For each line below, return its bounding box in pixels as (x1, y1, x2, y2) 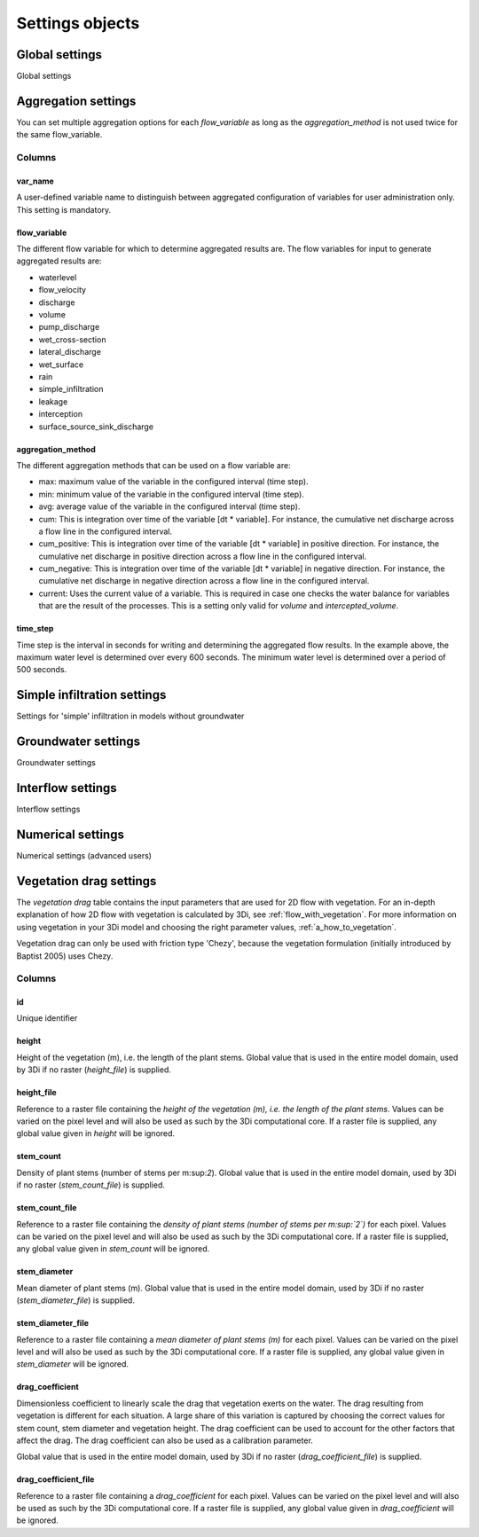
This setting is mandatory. (16, 204, 112, 215)
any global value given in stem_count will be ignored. (16, 1243, 210, 1254)
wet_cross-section (38, 333, 106, 345)
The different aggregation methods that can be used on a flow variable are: (16, 459, 292, 470)
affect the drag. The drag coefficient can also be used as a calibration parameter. (16, 1435, 314, 1446)
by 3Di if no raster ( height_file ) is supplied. (16, 1064, 172, 1075)
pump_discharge (38, 322, 100, 333)
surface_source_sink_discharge (38, 421, 154, 432)
